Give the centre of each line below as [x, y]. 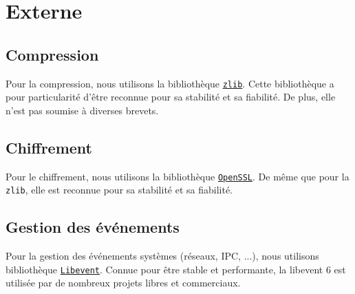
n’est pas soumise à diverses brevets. [82, 110]
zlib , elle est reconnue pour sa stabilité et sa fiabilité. [119, 190]
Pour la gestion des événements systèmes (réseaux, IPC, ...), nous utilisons [162, 256]
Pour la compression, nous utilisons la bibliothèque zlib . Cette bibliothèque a [170, 83]
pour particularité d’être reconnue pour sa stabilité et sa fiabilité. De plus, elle [171, 97]
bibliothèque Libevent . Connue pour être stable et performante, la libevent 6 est [176, 269]
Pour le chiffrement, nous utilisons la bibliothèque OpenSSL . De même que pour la [177, 176]
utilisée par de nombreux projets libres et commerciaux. [123, 283]
